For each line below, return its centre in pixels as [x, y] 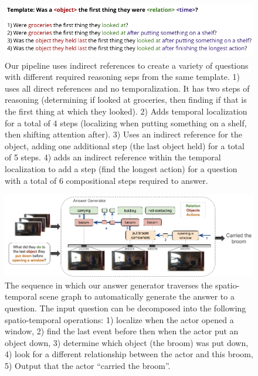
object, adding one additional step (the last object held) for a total [125, 145]
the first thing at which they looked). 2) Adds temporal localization [126, 111]
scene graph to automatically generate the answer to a [137, 296]
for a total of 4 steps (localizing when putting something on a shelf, [126, 122]
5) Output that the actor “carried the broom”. [88, 365]
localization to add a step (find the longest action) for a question [121, 168]
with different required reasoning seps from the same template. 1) [123, 77]
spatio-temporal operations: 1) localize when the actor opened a [119, 319]
